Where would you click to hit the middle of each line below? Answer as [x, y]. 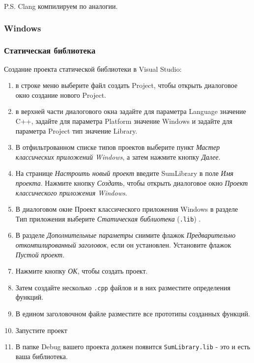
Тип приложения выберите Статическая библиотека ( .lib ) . [108, 218]
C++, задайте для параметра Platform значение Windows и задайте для [124, 121]
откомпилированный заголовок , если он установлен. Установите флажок [123, 245]
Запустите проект [41, 330]
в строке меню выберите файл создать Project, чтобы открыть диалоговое [127, 85]
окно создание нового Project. [61, 95]
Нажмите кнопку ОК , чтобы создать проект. [82, 271]
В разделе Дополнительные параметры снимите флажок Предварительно [126, 235]
